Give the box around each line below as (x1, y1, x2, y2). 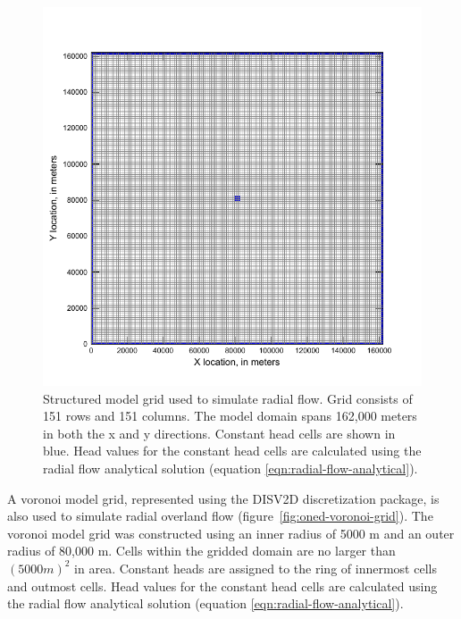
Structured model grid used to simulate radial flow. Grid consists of (43, 389, 413, 407)
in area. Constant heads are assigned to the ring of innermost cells (74, 558, 437, 577)
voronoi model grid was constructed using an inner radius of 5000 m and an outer (7, 523, 455, 542)
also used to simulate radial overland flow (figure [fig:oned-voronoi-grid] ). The (7, 506, 433, 525)
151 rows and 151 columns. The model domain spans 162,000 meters (43, 406, 417, 425)
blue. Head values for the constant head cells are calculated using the (43, 441, 422, 460)
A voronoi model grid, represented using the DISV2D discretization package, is (7, 489, 440, 507)
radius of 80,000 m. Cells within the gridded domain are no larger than (7, 541, 396, 560)
